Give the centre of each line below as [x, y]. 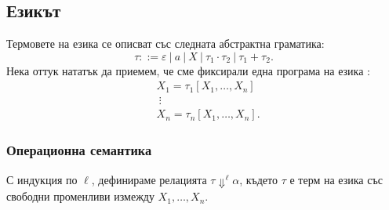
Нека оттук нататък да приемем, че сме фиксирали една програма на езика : [188, 70]
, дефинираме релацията [149, 179]
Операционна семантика [79, 150]
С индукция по [42, 179]
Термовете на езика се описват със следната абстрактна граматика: [165, 43]
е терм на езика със [336, 179]
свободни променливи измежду [80, 196]
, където [259, 179]
